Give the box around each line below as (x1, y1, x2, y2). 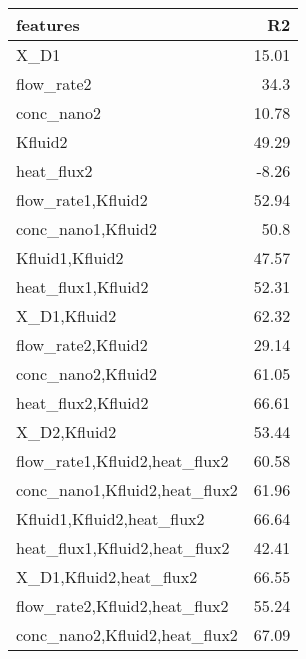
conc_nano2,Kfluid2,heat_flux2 (16, 623, 238, 646)
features (16, 13, 80, 36)
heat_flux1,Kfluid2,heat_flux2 (16, 536, 230, 559)
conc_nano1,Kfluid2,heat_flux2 (16, 478, 238, 501)
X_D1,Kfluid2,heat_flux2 (16, 565, 198, 588)
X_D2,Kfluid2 (16, 420, 117, 443)
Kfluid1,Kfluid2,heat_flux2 (16, 507, 205, 530)
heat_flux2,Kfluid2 (16, 391, 149, 414)
